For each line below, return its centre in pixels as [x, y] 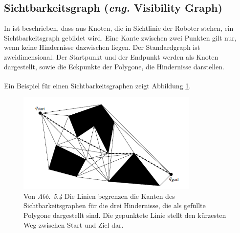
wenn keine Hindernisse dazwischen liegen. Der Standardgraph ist [102, 47]
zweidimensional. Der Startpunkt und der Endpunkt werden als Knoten [111, 56]
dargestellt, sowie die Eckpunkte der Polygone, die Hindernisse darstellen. [114, 66]
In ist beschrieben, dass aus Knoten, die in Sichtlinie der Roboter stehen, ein [119, 28]
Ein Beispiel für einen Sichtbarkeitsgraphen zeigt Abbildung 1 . [98, 85]
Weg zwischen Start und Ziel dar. [74, 224]
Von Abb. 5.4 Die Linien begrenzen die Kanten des [99, 196]
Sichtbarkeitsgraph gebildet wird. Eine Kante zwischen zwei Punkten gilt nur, [120, 37]
